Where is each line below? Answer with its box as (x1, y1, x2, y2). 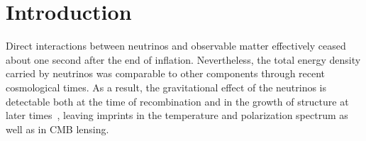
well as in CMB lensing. (6, 121, 109, 136)
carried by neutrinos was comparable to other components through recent (6, 66, 326, 81)
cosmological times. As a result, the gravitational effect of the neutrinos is (6, 79, 327, 94)
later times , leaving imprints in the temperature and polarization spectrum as (6, 108, 348, 123)
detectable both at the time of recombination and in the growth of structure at (6, 94, 349, 108)
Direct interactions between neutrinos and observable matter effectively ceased (6, 38, 346, 53)
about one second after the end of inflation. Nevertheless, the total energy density (6, 52, 361, 67)
